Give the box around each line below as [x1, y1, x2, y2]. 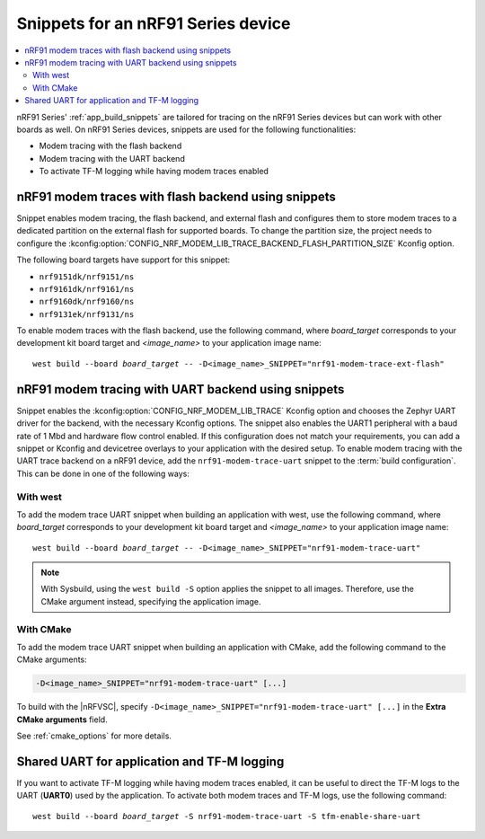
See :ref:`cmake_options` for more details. [16, 730, 172, 741]
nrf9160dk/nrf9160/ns [39, 296, 135, 307]
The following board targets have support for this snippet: [16, 254, 231, 265]
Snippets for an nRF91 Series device [16, 13, 291, 33]
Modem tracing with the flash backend [39, 140, 182, 152]
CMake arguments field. [16, 714, 108, 725]
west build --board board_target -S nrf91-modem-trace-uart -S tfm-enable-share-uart [32, 811, 421, 821]
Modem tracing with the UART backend [39, 153, 186, 163]
